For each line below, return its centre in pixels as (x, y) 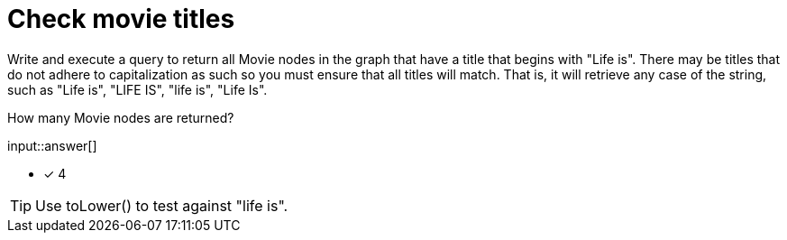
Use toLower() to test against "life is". (162, 205)
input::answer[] (52, 145)
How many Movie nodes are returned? (121, 117)
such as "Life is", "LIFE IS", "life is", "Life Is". (137, 89)
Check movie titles (121, 19)
